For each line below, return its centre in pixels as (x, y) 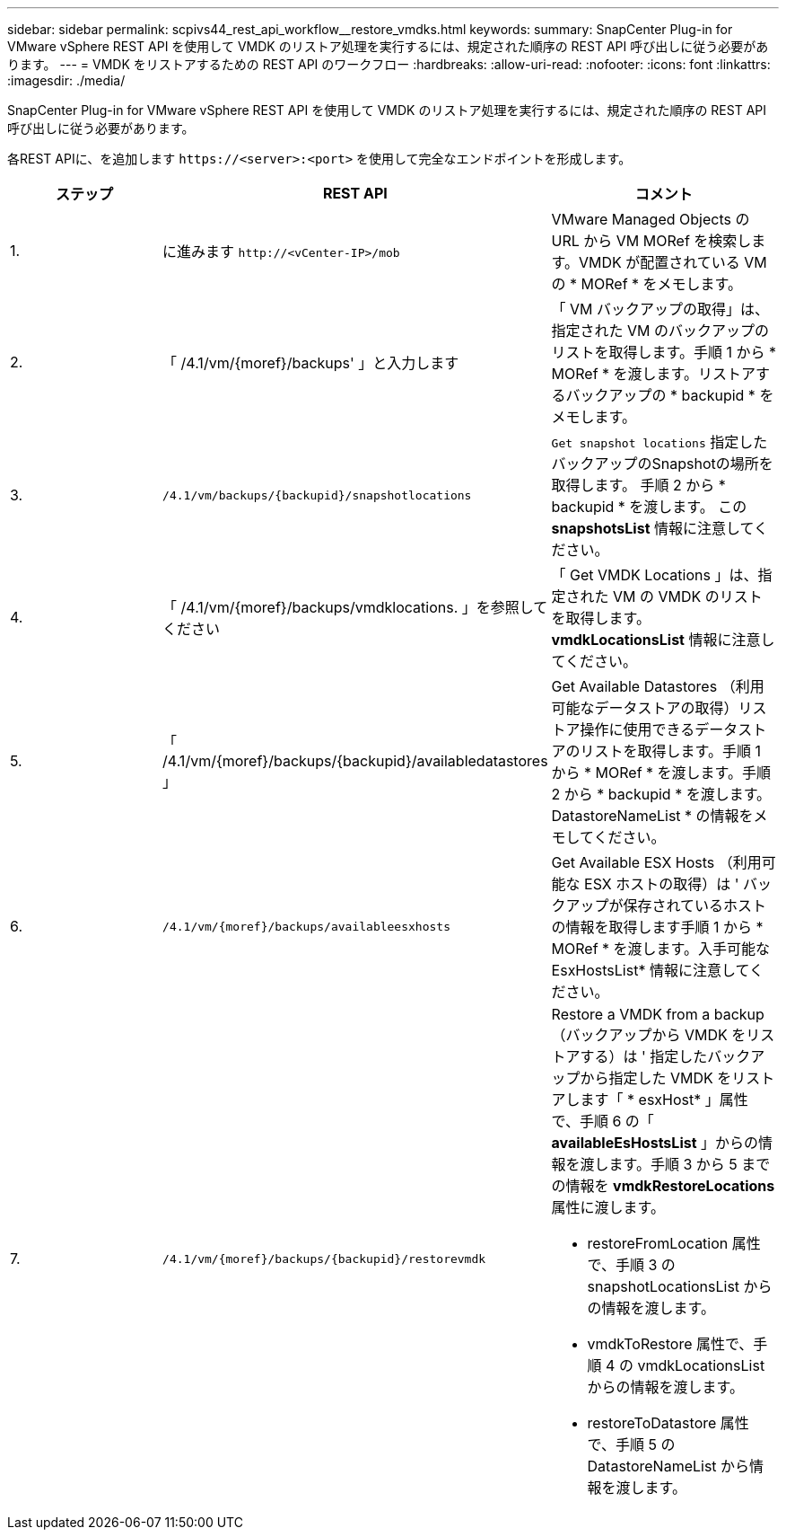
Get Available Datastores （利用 (658, 686)
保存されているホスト (695, 905)
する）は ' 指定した (644, 1056)
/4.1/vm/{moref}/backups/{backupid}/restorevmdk (324, 1259)
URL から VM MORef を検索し (651, 241)
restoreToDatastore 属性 (668, 1423)
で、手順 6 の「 (603, 1121)
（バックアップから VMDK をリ (656, 1035)
